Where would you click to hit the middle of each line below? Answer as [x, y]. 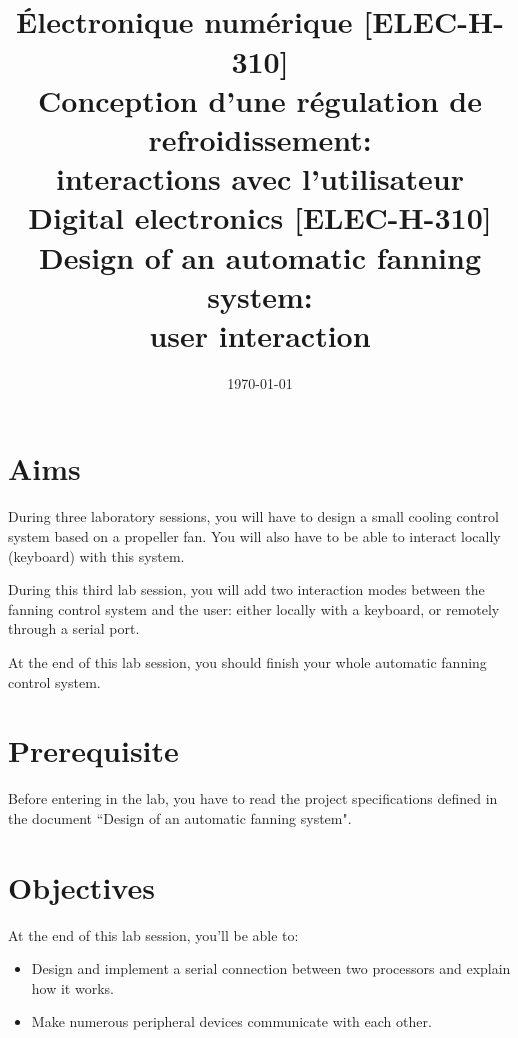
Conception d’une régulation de [260, 99]
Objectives [81, 886]
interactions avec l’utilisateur [260, 178]
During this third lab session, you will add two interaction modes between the [246, 589]
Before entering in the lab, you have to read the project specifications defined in [253, 798]
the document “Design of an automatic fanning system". [180, 817]
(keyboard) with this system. [96, 555]
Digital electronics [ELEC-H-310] [260, 217]
